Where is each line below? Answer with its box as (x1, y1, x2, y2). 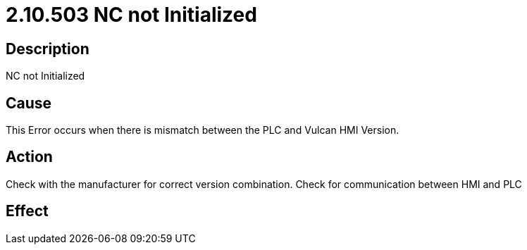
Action (6, 148, 53, 166)
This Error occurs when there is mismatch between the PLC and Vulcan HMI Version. (6, 124, 399, 137)
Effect (6, 202, 49, 220)
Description (6, 39, 89, 58)
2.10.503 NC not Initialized (6, 3, 257, 27)
